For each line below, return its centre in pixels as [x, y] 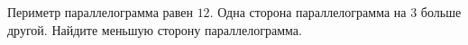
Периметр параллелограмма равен [100, 12]
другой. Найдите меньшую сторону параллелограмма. [155, 29]
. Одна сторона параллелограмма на [308, 12]
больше [441, 12]
